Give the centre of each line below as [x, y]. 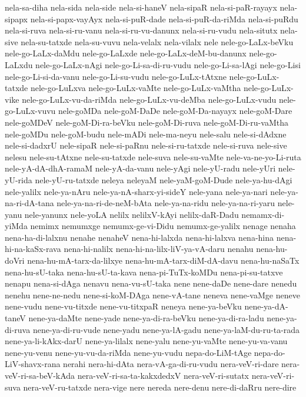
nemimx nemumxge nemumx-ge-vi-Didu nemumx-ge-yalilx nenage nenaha [163, 226]
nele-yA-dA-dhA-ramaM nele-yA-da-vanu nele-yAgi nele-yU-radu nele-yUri [140, 168]
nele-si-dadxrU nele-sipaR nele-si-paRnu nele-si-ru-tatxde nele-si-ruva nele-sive [146, 145]
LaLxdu [19, 64]
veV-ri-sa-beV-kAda [40, 375]
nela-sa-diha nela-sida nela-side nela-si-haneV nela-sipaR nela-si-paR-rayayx [141, 7]
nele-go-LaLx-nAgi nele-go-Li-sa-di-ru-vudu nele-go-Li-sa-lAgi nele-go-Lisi [168, 64]
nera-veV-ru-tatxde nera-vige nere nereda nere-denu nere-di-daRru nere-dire [160, 387]
